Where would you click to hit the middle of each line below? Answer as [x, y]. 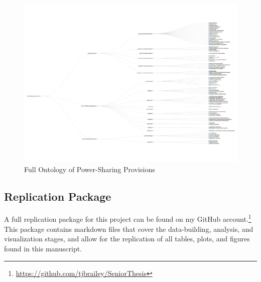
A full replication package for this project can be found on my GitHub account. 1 [128, 218]
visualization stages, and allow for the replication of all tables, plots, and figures [127, 239]
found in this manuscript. [43, 248]
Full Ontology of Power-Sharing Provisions [90, 169]
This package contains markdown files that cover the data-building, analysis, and [129, 229]
